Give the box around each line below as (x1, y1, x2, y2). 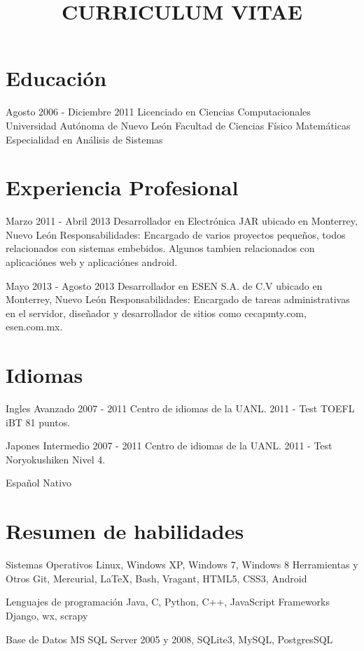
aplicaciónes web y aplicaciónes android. (6, 255, 178, 269)
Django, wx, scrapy (6, 608, 88, 622)
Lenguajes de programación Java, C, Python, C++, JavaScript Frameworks (6, 594, 330, 609)
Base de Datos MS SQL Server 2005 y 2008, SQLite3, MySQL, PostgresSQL (6, 631, 333, 646)
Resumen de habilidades (6, 517, 244, 545)
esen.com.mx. (6, 319, 63, 334)
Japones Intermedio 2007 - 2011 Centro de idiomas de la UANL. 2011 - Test (6, 438, 332, 453)
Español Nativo (6, 475, 72, 490)
